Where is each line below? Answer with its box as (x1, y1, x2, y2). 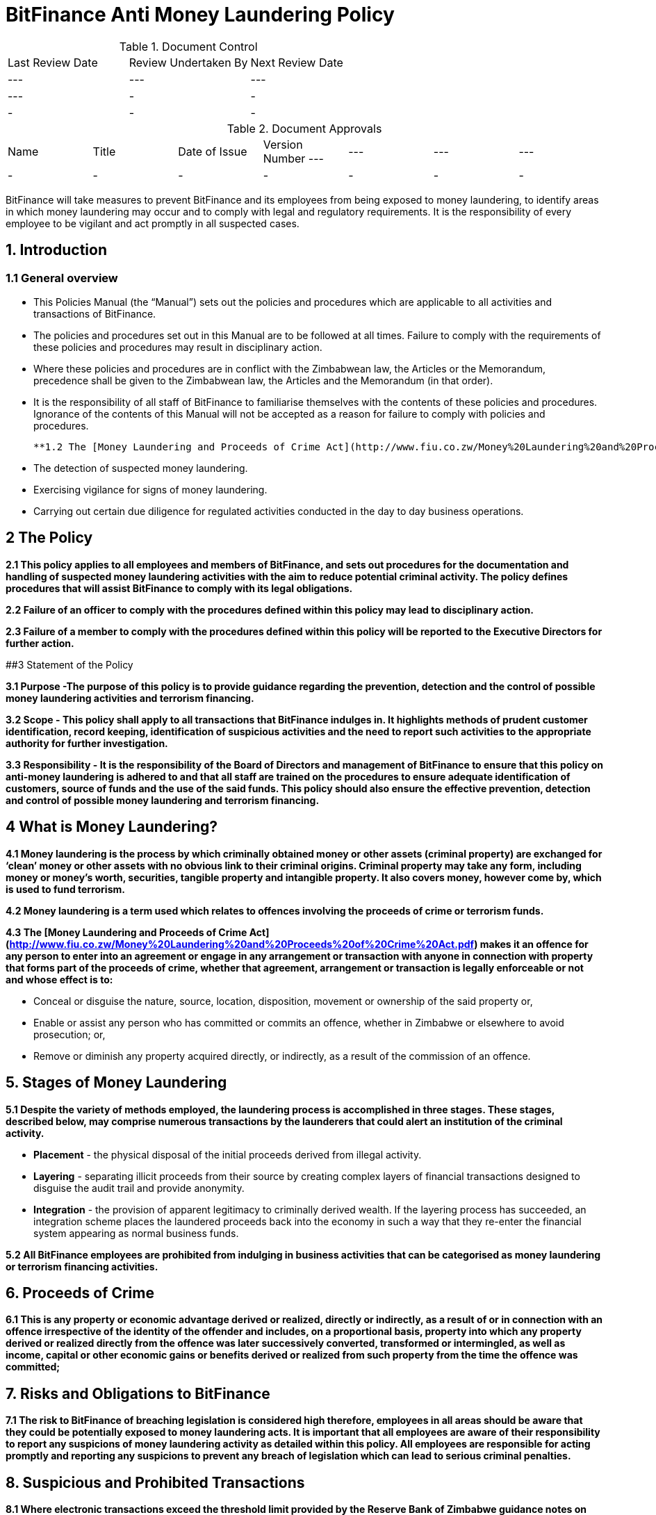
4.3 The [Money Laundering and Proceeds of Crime (6, 926, 247, 938)
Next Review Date (250, 55, 343, 69)
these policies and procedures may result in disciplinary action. (33, 341, 322, 353)
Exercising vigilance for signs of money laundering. (33, 483, 268, 496)
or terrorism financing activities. (6, 1260, 158, 1272)
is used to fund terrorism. (6, 883, 125, 895)
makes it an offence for (479, 937, 589, 950)
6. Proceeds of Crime (6, 1284, 154, 1302)
